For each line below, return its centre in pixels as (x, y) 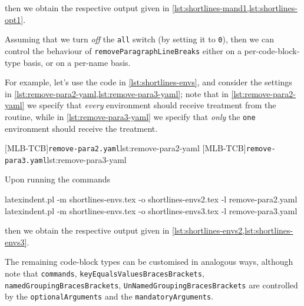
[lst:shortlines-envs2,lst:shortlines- (233, 230)
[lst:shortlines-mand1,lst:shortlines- (235, 8)
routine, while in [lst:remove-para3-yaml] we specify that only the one (130, 116)
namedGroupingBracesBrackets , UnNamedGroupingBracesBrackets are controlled (151, 285)
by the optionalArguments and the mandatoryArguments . (109, 296)
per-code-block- (272, 50)
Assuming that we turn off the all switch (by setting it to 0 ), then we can (139, 39)
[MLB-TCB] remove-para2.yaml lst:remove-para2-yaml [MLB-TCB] (125, 148)
